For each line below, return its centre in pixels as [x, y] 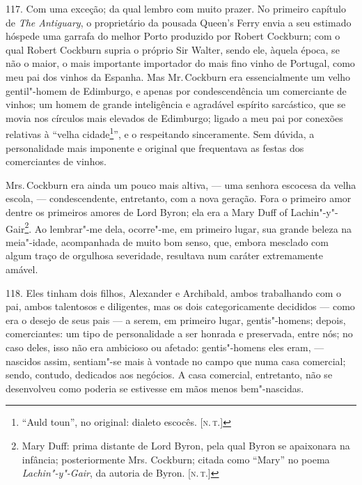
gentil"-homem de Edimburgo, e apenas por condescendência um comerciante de [176, 90]
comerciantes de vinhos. [56, 161]
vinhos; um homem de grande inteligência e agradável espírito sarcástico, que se [176, 104]
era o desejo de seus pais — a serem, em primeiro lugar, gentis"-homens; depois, [176, 320]
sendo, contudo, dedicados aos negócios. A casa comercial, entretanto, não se [169, 375]
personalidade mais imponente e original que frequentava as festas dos [155, 147]
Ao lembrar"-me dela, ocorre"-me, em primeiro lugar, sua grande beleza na [193, 228]
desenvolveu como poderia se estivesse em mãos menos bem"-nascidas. [155, 388]
